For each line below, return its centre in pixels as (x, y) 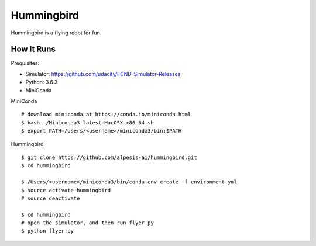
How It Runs (33, 49)
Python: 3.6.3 (42, 82)
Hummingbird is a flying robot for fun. (56, 33)
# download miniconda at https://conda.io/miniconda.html (106, 115)
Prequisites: (25, 63)
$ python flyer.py (48, 231)
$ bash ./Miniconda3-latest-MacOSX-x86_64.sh (88, 122)
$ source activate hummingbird (66, 190)
